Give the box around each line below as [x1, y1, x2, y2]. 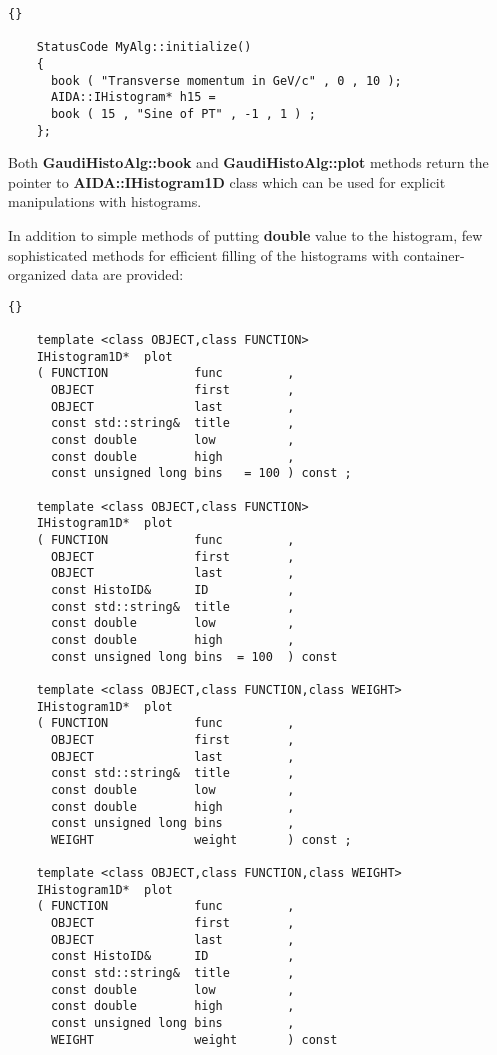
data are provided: [71, 264, 184, 285]
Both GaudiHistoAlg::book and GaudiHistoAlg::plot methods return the [8, 152, 489, 173]
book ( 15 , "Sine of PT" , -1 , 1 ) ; [50, 106, 316, 121]
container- [403, 244, 465, 265]
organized [8, 264, 67, 285]
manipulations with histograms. [8, 191, 202, 212]
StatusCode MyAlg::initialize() [36, 40, 252, 55]
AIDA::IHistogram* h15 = [50, 90, 216, 105]
